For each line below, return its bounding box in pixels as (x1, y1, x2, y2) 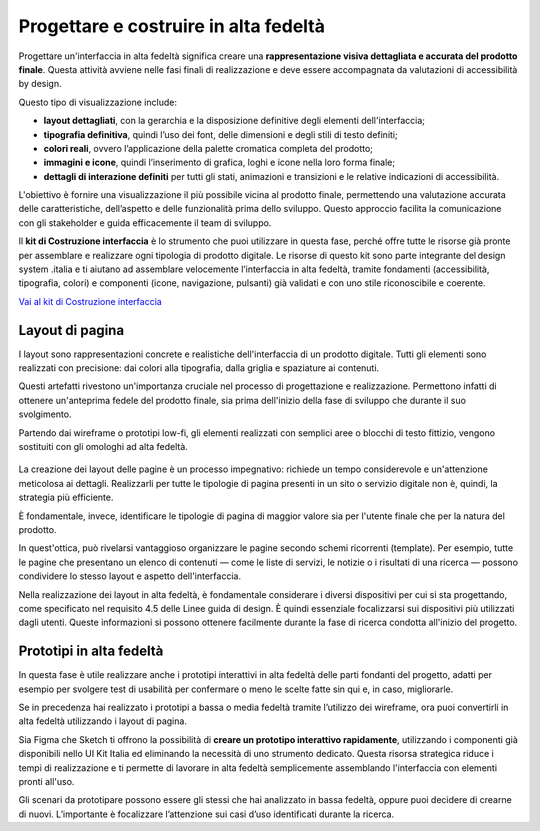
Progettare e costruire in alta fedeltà (18, 15, 325, 37)
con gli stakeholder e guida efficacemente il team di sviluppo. (18, 216, 272, 229)
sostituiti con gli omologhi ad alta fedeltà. (18, 441, 189, 453)
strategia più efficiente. (18, 491, 114, 504)
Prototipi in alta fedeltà (18, 643, 164, 660)
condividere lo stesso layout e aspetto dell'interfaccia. (18, 570, 242, 582)
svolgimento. (18, 408, 72, 420)
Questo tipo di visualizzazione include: (18, 96, 177, 108)
